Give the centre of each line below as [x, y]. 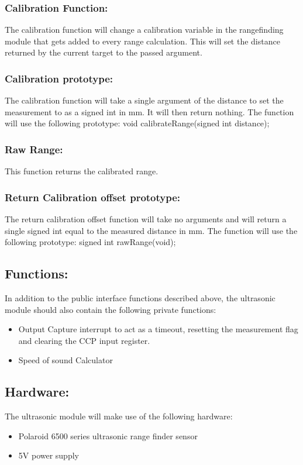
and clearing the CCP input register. [84, 340]
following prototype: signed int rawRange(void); [90, 242]
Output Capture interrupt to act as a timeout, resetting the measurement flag [158, 329]
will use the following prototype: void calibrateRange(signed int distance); [137, 123]
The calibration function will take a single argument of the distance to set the [144, 100]
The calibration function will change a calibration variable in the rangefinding [144, 30]
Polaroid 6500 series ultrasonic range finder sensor [108, 435]
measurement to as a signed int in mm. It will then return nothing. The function [149, 111]
